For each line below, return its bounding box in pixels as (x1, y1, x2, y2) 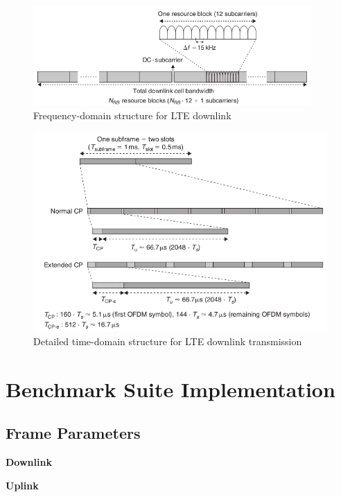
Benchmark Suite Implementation (6, 374, 335, 403)
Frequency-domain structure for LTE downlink (33, 107, 231, 122)
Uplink (6, 478, 39, 492)
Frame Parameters (6, 422, 141, 444)
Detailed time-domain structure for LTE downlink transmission (33, 333, 302, 348)
